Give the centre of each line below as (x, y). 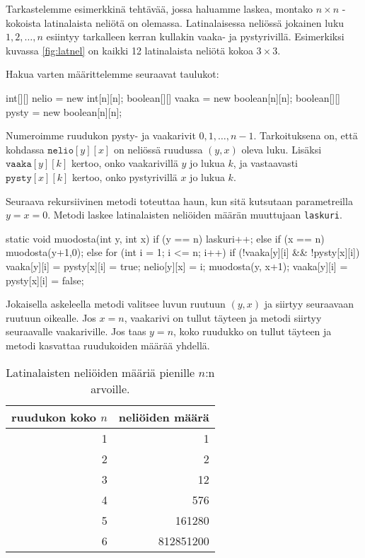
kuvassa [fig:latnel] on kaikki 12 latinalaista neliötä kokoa (129, 50)
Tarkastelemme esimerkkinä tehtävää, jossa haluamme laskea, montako (160, 8)
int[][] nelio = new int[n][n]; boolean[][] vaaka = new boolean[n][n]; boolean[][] (173, 97)
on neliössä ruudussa (158, 149)
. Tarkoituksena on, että (306, 135)
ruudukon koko (54, 417)
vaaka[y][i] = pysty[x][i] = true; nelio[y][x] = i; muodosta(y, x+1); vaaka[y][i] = (177, 266)
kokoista (23, 22)
